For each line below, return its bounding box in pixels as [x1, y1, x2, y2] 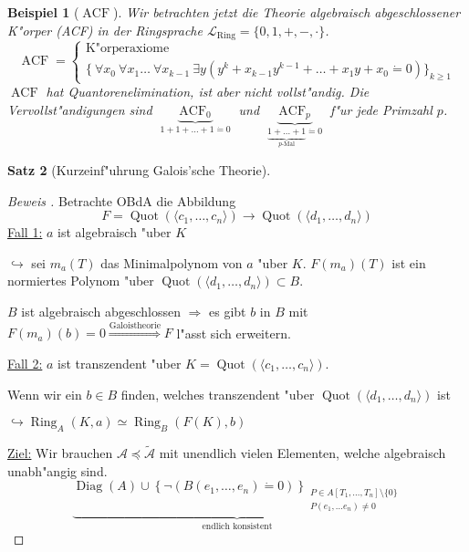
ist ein [391, 253, 426, 272]
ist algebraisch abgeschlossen [21, 302, 181, 320]
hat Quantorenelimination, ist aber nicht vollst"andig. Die [46, 82, 370, 101]
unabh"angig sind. [7, 461, 108, 480]
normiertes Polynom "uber [7, 271, 154, 290]
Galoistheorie [109, 320, 161, 330]
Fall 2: [7, 353, 43, 372]
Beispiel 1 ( [7, 3, 79, 21]
